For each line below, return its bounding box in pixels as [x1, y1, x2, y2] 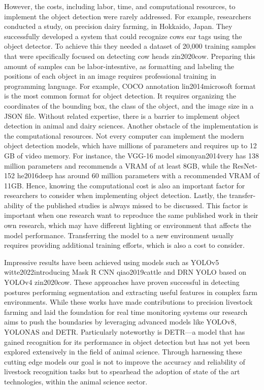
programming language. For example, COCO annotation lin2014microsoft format [4, 80, 256, 91]
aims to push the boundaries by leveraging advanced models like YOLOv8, [4, 316, 237, 327]
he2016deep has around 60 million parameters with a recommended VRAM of [17, 170, 259, 181]
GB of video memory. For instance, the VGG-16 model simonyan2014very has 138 [4, 150, 259, 160]
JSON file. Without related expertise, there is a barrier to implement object [4, 110, 240, 121]
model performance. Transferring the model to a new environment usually [4, 230, 234, 240]
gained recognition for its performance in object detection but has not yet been [4, 336, 250, 347]
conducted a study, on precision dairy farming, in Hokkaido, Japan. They [4, 21, 233, 31]
